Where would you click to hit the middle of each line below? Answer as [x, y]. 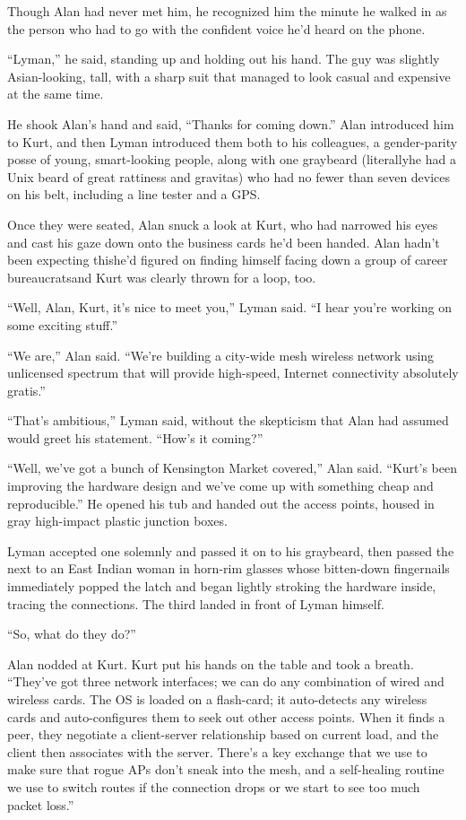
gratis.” [26, 390]
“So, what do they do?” [72, 634]
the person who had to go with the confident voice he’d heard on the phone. [216, 28]
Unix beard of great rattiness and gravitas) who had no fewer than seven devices [229, 176]
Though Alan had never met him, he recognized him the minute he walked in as [227, 11]
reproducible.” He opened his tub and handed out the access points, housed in [221, 503]
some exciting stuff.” [63, 324]
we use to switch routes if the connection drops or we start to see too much [214, 786]
